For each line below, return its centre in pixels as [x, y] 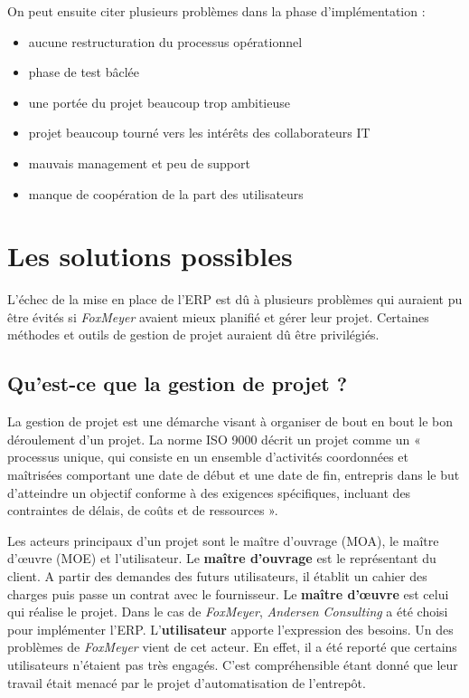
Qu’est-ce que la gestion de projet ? [178, 383]
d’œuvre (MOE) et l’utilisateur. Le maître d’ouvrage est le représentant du [222, 558]
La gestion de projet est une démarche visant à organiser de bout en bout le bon [230, 421]
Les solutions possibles [150, 256]
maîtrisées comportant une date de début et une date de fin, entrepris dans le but [234, 475]
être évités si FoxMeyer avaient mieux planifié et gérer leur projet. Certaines [218, 316]
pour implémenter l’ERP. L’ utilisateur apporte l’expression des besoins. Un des [230, 629]
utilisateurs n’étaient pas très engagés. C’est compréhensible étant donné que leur [233, 664]
